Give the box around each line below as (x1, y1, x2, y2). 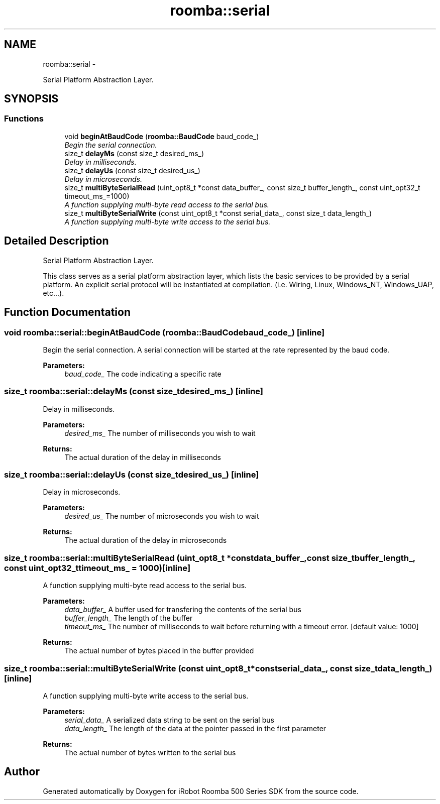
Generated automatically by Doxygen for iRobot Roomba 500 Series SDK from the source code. (43, 786, 359, 795)
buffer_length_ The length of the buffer (64, 614, 193, 623)
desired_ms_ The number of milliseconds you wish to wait (64, 428, 256, 437)
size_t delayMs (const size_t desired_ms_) (64, 149, 204, 158)
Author (4, 765, 40, 778)
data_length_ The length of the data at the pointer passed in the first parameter (64, 724, 326, 733)
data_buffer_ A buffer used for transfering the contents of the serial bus (64, 605, 301, 614)
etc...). (43, 288, 64, 297)
